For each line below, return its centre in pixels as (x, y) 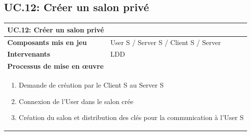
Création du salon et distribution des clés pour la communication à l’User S (131, 117)
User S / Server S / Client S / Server (166, 42)
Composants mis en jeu (47, 42)
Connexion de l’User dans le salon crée (76, 101)
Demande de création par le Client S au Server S (91, 85)
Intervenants (29, 54)
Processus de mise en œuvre (56, 66)
